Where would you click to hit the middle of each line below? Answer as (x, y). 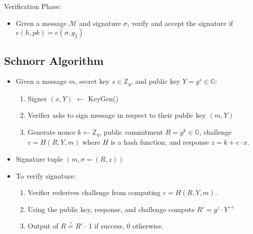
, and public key (155, 81)
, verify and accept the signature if (180, 23)
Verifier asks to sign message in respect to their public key (117, 115)
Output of (43, 226)
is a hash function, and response (160, 142)
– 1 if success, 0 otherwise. (123, 226)
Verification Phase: (33, 6)
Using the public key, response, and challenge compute (111, 209)
